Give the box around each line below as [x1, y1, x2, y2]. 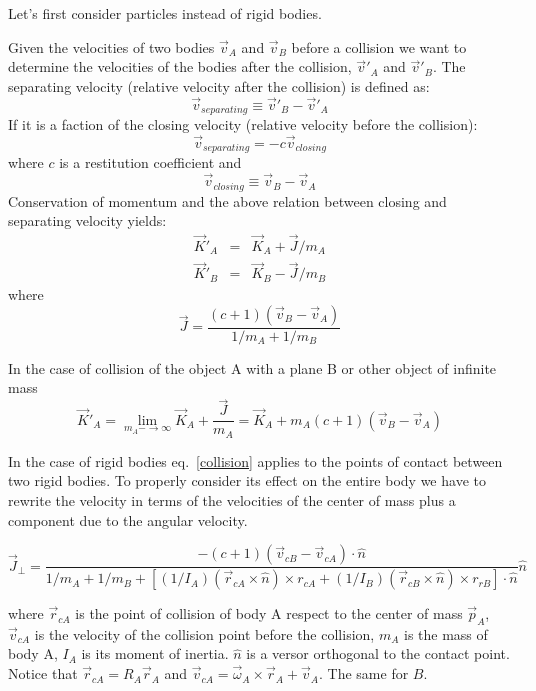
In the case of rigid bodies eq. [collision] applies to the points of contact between [8, 450, 503, 471]
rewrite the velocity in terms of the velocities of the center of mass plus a [8, 490, 456, 510]
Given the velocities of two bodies [8, 36, 215, 57]
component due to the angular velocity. [8, 509, 248, 530]
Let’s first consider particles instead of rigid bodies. [8, 3, 322, 23]
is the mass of [403, 623, 488, 644]
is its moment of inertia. [81, 643, 229, 664]
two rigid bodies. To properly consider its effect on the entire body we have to [8, 470, 486, 491]
